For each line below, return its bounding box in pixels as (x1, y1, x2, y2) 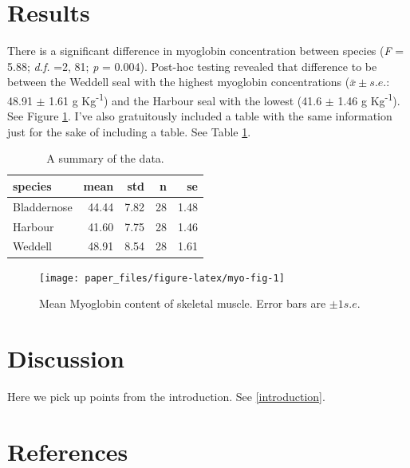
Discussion (7, 342, 124, 374)
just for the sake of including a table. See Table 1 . (7, 123, 251, 140)
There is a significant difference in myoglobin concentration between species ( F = (7, 42, 404, 59)
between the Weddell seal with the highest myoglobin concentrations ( (7, 73, 350, 90)
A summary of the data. (46, 150, 164, 167)
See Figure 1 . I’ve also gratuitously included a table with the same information (7, 108, 392, 124)
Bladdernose (13, 198, 73, 214)
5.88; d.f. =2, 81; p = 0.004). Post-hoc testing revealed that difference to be (7, 57, 377, 74)
